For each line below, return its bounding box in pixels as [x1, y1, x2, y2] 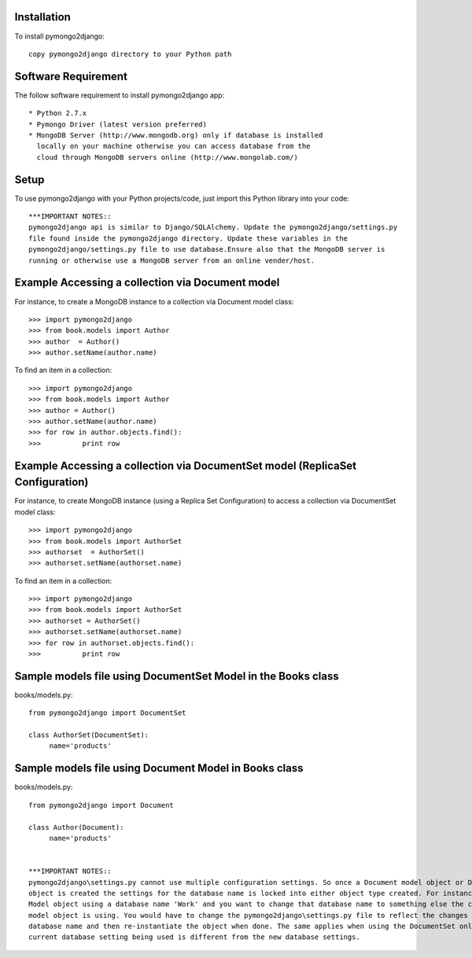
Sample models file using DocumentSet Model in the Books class [14, 669, 340, 683]
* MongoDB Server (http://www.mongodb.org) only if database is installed [28, 131, 323, 139]
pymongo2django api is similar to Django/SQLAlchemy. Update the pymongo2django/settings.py [28, 223, 398, 232]
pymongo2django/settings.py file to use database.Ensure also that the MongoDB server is [28, 245, 385, 254]
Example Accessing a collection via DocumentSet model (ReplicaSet [14, 459, 357, 472]
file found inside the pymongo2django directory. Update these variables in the [28, 234, 348, 243]
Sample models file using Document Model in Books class [14, 761, 304, 775]
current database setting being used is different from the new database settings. [28, 933, 361, 941]
